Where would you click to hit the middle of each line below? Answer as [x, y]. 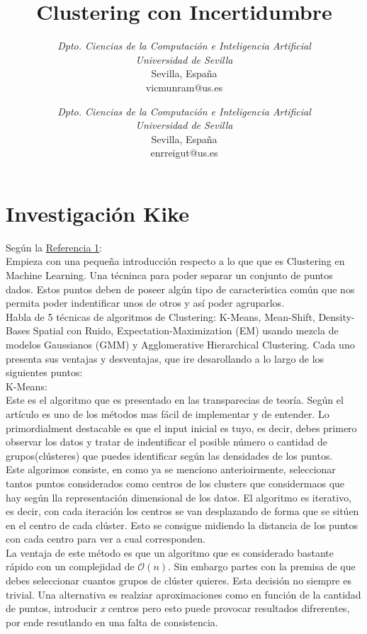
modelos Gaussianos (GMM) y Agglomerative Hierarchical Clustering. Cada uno [180, 344]
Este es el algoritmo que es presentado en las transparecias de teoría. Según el [175, 400]
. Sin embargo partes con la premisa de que [262, 566]
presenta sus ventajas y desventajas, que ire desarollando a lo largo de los [165, 358]
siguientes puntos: [44, 372]
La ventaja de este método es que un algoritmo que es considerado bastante [170, 552]
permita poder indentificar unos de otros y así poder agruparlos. [145, 303]
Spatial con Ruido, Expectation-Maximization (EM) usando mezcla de [186, 330]
